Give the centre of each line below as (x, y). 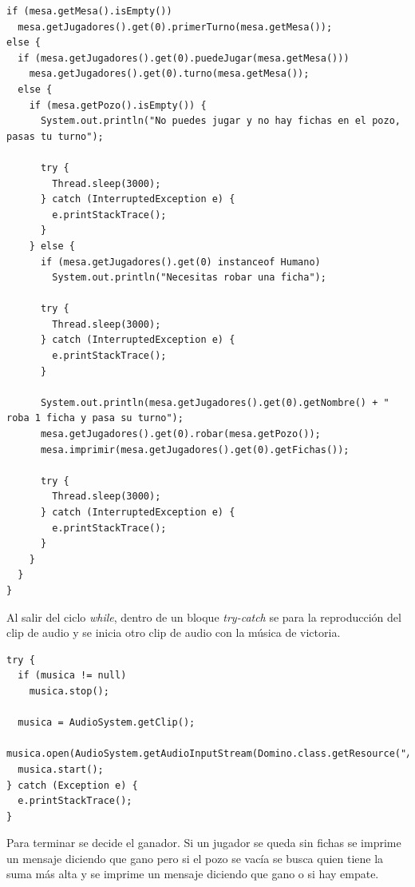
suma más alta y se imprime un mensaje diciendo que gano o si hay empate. (193, 874)
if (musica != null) (72, 676)
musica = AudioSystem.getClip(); (107, 723)
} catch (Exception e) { (72, 785)
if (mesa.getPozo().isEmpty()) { (118, 105)
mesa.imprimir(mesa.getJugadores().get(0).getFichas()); (195, 449)
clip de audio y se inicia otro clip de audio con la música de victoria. (174, 632)
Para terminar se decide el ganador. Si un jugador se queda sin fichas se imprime (204, 843)
